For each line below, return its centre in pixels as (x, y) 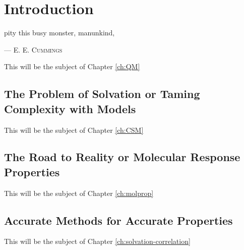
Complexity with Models (70, 108)
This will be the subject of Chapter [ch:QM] (72, 66)
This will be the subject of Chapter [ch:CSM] (74, 130)
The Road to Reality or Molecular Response (122, 157)
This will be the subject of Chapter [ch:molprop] (79, 193)
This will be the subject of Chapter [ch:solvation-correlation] (97, 241)
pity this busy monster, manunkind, (59, 33)
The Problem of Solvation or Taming (102, 94)
